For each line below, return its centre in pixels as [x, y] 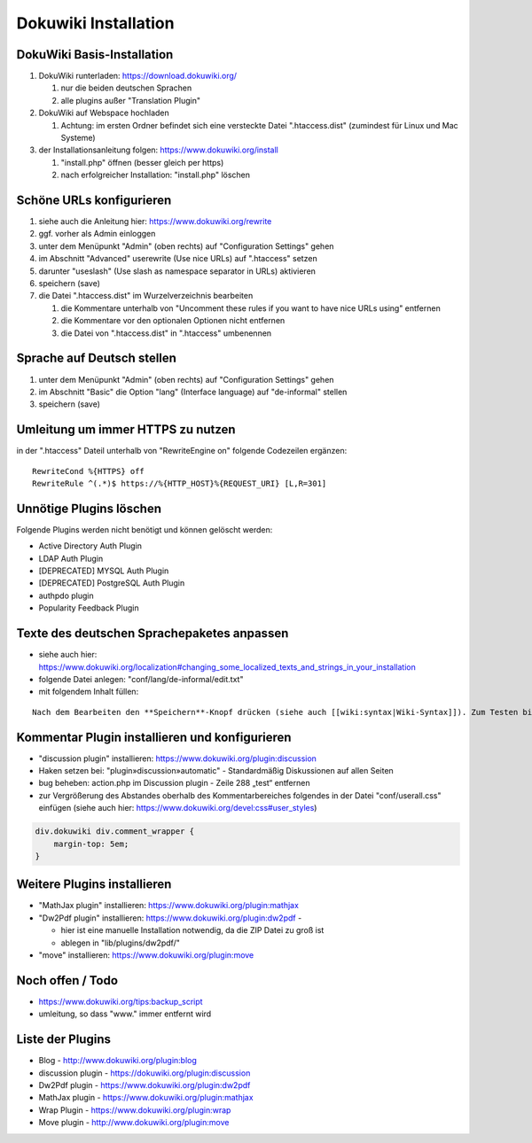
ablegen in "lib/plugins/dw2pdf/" [121, 943]
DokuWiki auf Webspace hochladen [104, 113]
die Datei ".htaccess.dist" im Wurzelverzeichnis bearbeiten [146, 296]
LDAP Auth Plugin [71, 558]
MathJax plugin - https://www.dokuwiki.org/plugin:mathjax [146, 1098]
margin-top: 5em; [91, 844]
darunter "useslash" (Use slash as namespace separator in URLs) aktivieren [177, 271]
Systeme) [78, 138]
